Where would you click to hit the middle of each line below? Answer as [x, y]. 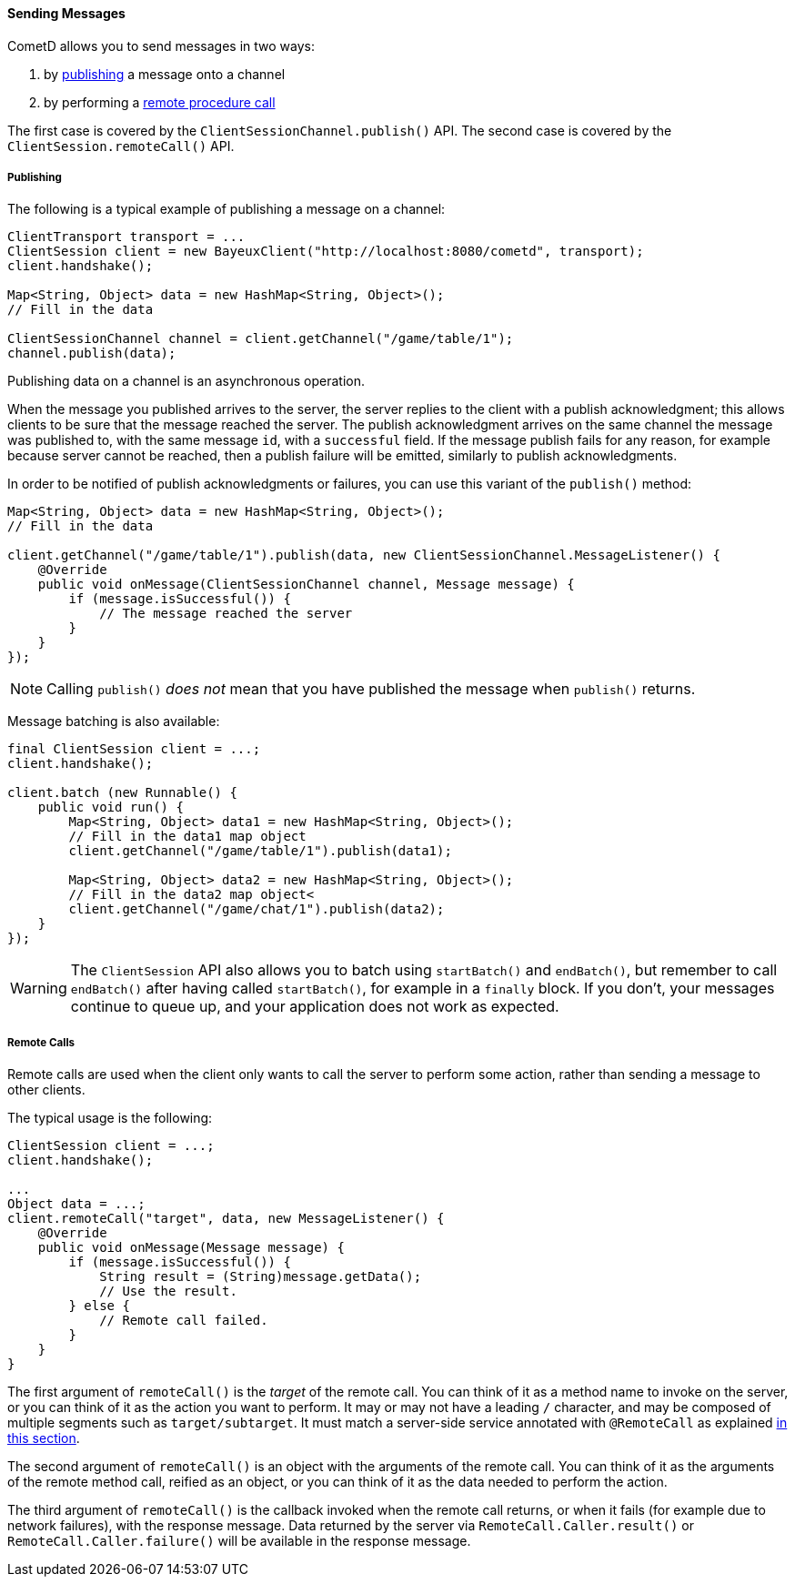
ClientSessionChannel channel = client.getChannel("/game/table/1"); [261, 339]
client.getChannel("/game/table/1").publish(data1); [260, 851]
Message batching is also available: [114, 721]
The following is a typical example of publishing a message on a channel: [226, 209]
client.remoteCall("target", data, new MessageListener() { [226, 1219]
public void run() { [111, 807]
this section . [44, 1438]
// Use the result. [168, 1291]
